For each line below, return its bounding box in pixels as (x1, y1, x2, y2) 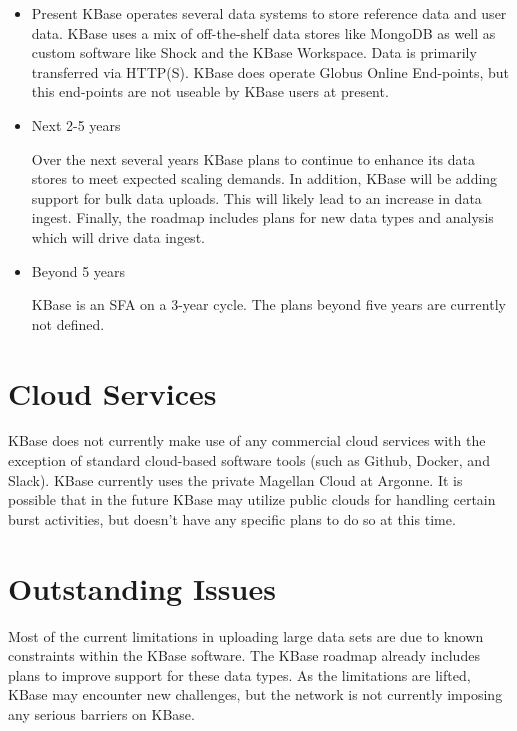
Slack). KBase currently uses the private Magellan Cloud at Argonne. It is (8, 469, 463, 490)
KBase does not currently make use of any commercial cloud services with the (8, 430, 486, 451)
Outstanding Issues (8, 567, 276, 608)
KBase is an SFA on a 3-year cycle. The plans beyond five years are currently (31, 294, 506, 315)
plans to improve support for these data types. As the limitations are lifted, (8, 664, 471, 685)
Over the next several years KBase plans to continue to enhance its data (31, 148, 475, 169)
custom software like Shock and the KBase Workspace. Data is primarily (31, 42, 477, 63)
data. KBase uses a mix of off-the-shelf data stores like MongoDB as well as (31, 22, 496, 43)
